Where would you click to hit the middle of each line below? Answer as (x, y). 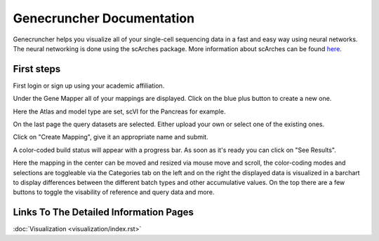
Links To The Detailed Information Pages (104, 213)
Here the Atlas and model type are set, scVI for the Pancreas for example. (119, 111)
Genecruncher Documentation (104, 18)
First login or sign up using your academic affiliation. (89, 85)
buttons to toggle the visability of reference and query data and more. (114, 192)
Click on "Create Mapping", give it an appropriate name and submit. (111, 137)
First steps (37, 69)
